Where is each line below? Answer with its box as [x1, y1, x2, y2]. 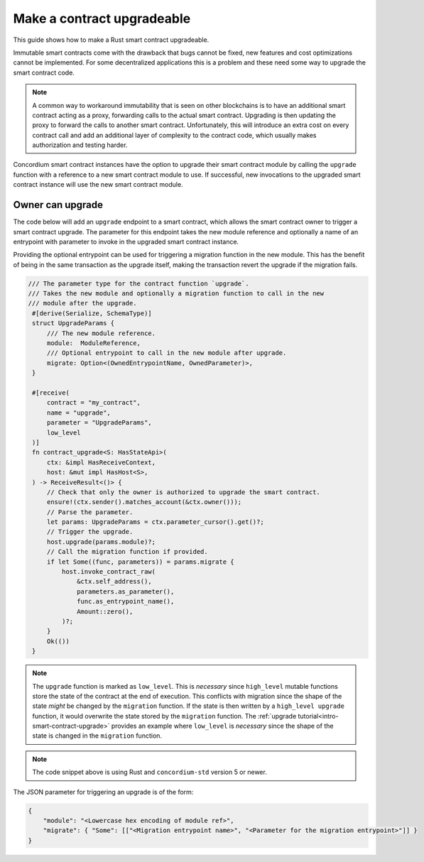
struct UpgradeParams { [32, 320, 115, 327]
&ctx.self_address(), [77, 577, 152, 586]
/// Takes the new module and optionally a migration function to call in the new [28, 290, 325, 298]
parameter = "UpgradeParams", [46, 419, 152, 427]
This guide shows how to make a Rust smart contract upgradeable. [13, 36, 210, 44]
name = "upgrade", [46, 408, 112, 417]
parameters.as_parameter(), [77, 587, 175, 596]
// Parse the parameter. [46, 508, 134, 516]
